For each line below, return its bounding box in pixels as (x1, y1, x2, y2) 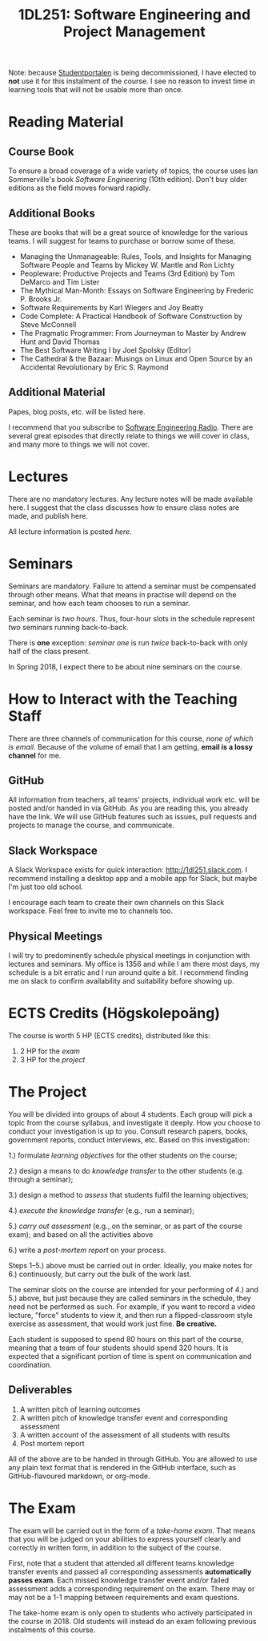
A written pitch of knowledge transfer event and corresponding (19, 1413, 228, 1422)
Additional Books (8, 206, 96, 220)
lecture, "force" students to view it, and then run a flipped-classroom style (8, 1310, 254, 1320)
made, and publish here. (8, 511, 88, 520)
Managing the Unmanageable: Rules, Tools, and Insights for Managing (19, 252, 252, 261)
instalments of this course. (8, 1625, 96, 1635)
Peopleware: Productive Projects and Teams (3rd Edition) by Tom (19, 269, 235, 278)
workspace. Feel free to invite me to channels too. (8, 906, 174, 915)
